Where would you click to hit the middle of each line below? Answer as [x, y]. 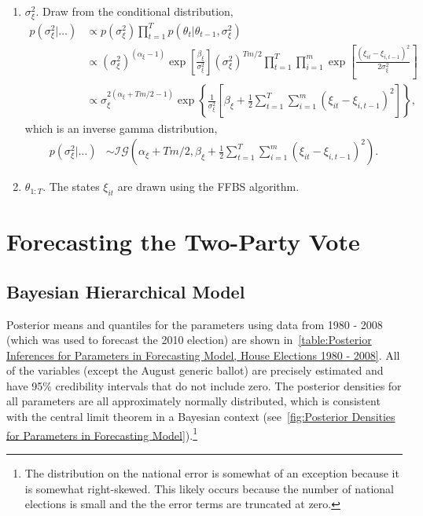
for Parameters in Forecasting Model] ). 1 [102, 434]
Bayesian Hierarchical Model [126, 291]
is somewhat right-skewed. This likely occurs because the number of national [209, 488]
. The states [71, 187]
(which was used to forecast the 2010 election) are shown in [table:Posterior [189, 340]
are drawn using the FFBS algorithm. [208, 187]
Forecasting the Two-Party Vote [183, 242]
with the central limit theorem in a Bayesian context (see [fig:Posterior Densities [201, 417]
